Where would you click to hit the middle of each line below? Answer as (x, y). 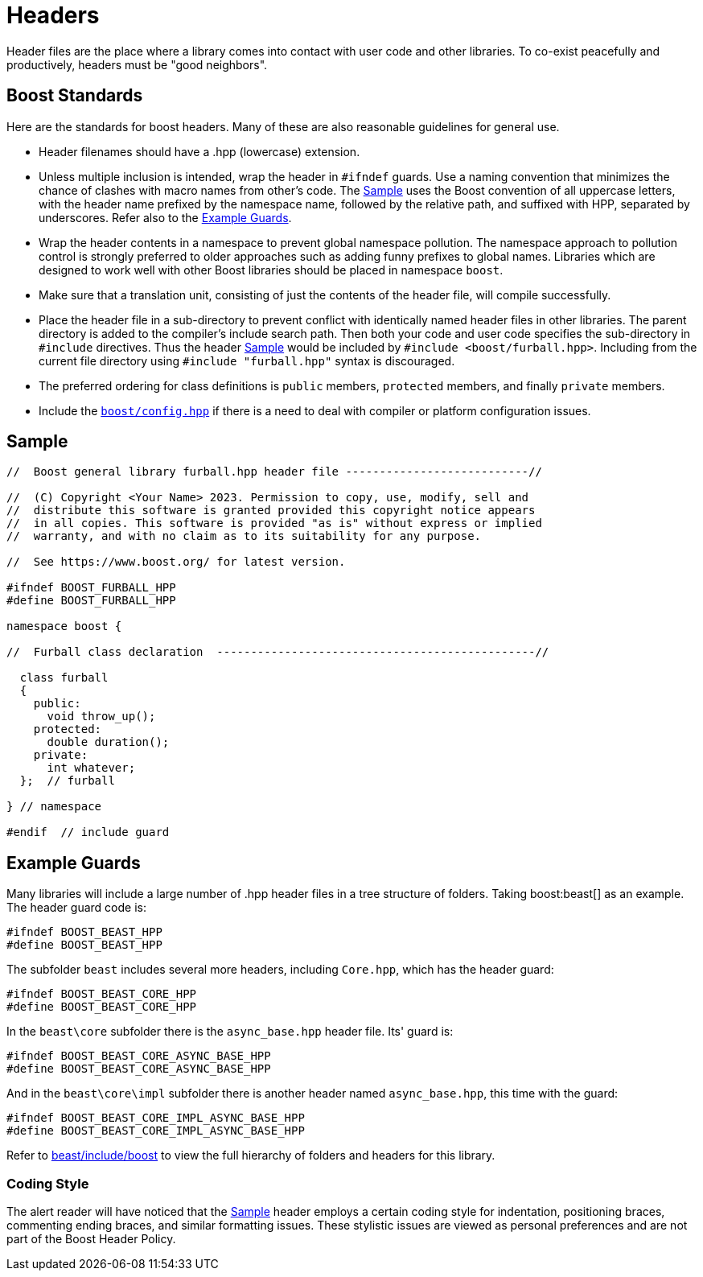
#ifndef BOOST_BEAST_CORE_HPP (102, 994)
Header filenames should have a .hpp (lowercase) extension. (199, 151)
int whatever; (91, 768)
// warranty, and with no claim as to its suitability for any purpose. (244, 536)
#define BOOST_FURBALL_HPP (91, 601)
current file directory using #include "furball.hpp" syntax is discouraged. (247, 360)
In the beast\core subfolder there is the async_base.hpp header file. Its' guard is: (230, 1032)
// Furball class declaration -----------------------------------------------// (278, 652)
